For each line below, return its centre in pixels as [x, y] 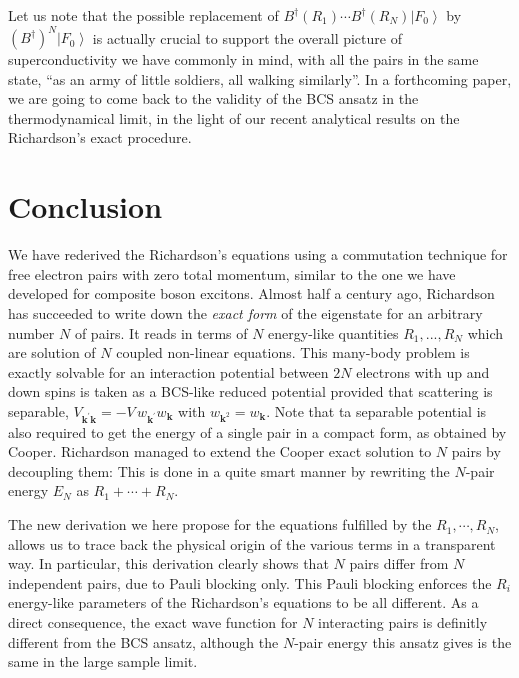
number [31, 332]
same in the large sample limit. [103, 661]
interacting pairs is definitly [403, 622]
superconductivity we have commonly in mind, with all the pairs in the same [243, 59]
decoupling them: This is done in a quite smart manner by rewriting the [229, 470]
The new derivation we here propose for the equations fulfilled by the [220, 524]
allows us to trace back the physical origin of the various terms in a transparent [252, 543]
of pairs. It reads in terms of [161, 332]
